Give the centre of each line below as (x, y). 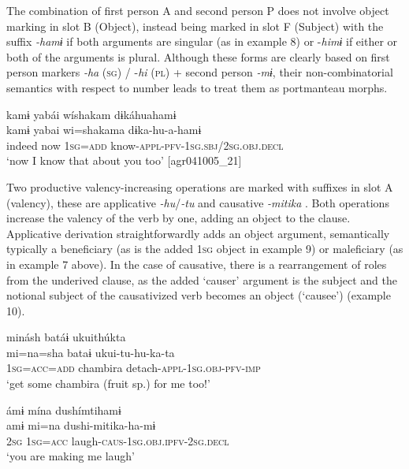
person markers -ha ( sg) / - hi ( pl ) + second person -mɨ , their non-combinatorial (200, 72)
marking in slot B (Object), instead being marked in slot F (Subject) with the (195, 26)
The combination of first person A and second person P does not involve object (198, 10)
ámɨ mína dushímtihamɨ (64, 409)
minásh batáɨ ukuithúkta (66, 337)
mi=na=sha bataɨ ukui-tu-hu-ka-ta (91, 352)
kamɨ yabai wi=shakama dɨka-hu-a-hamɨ (104, 130)
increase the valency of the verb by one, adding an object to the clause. (178, 218)
